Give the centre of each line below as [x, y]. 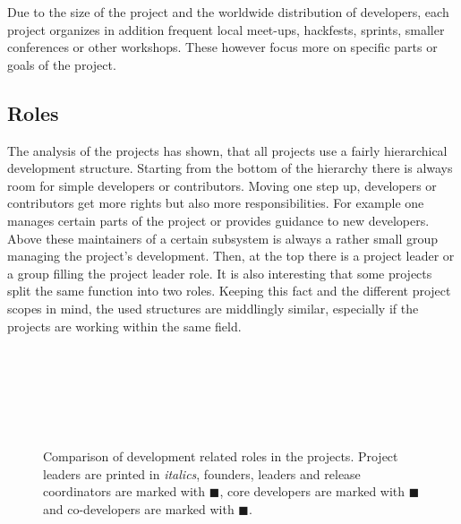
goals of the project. [62, 64]
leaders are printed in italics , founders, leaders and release [202, 473]
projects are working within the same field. [124, 326]
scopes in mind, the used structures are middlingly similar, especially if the [213, 308]
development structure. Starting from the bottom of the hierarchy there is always [230, 168]
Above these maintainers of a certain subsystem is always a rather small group [223, 238]
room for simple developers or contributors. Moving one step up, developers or [222, 185]
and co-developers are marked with [139, 508]
